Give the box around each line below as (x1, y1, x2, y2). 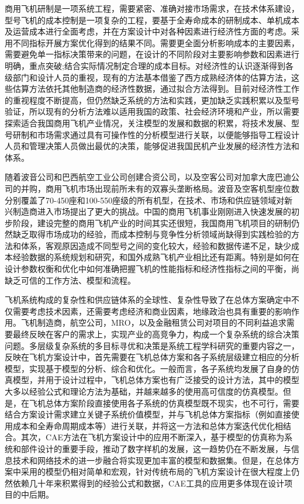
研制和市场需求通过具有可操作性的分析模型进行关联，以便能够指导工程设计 (12, 128, 299, 140)
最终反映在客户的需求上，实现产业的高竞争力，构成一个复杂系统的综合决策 (12, 328, 299, 340)
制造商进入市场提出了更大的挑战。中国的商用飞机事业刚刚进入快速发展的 (12, 205, 291, 218)
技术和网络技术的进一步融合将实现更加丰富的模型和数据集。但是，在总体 (12, 454, 291, 466)
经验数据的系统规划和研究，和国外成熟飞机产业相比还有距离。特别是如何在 (12, 251, 299, 263)
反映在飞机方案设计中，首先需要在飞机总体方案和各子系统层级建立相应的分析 (5, 351, 299, 363)
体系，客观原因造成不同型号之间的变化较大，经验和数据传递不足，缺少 (20, 239, 291, 251)
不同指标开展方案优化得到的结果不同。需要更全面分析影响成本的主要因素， (12, 36, 299, 49)
